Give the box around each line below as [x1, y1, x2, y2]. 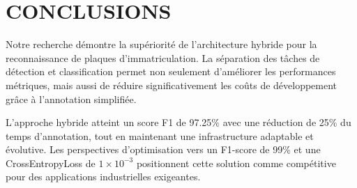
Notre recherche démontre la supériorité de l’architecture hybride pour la [6, 37, 317, 52]
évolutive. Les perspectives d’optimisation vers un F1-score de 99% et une [6, 142, 321, 157]
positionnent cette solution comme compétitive [136, 155, 336, 170]
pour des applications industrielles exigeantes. [6, 169, 201, 184]
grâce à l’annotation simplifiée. [6, 91, 137, 106]
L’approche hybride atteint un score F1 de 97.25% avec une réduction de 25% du [6, 115, 351, 130]
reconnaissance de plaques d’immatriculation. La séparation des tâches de [6, 50, 320, 65]
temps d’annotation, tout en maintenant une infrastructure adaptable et [6, 128, 314, 143]
